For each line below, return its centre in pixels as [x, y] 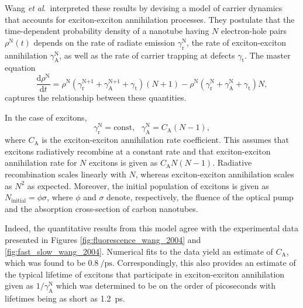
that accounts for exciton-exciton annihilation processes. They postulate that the [150, 19]
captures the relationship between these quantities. [96, 97]
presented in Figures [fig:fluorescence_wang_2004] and [103, 239]
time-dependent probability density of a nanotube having [107, 31]
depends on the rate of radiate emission [104, 42]
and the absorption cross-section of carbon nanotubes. [101, 208]
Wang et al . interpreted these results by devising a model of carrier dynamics [144, 8]
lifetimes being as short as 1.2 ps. [65, 298]
